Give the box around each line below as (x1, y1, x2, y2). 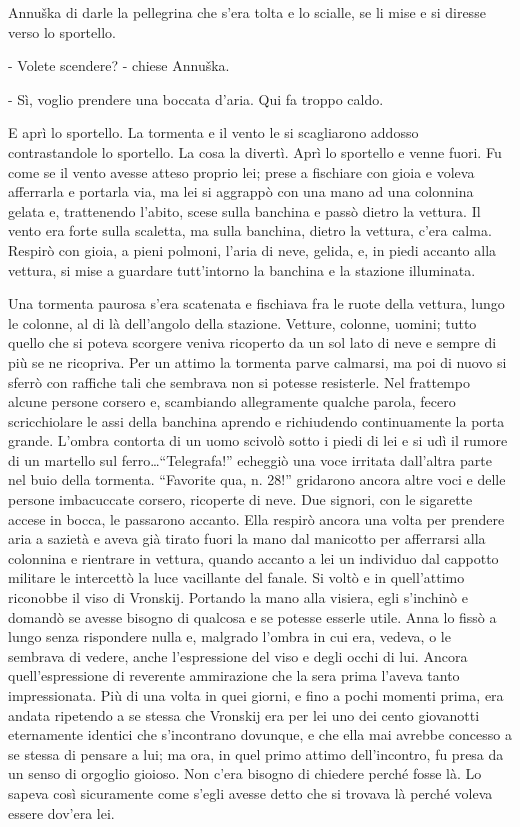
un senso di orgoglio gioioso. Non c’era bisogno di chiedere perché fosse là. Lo (8, 763, 482, 784)
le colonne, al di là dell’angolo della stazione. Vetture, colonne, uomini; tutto (8, 312, 477, 333)
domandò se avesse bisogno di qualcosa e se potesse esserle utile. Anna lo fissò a (8, 606, 497, 627)
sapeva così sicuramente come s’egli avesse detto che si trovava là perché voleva (8, 782, 493, 803)
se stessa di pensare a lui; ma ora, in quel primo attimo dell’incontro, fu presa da (8, 743, 504, 764)
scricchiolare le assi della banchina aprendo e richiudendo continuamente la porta (8, 410, 505, 431)
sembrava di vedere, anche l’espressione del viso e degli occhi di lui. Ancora (8, 645, 468, 666)
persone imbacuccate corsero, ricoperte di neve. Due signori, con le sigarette (8, 489, 473, 510)
